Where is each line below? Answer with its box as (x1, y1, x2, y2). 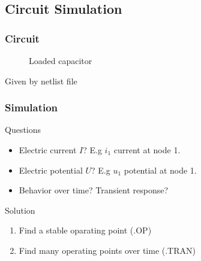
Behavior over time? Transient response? (19, 184, 169, 196)
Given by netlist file (5, 74, 77, 87)
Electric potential (19, 163, 83, 176)
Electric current (19, 144, 77, 156)
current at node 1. (113, 144, 181, 156)
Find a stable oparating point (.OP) (19, 224, 152, 236)
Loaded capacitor (29, 54, 92, 66)
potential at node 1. (124, 163, 197, 176)
